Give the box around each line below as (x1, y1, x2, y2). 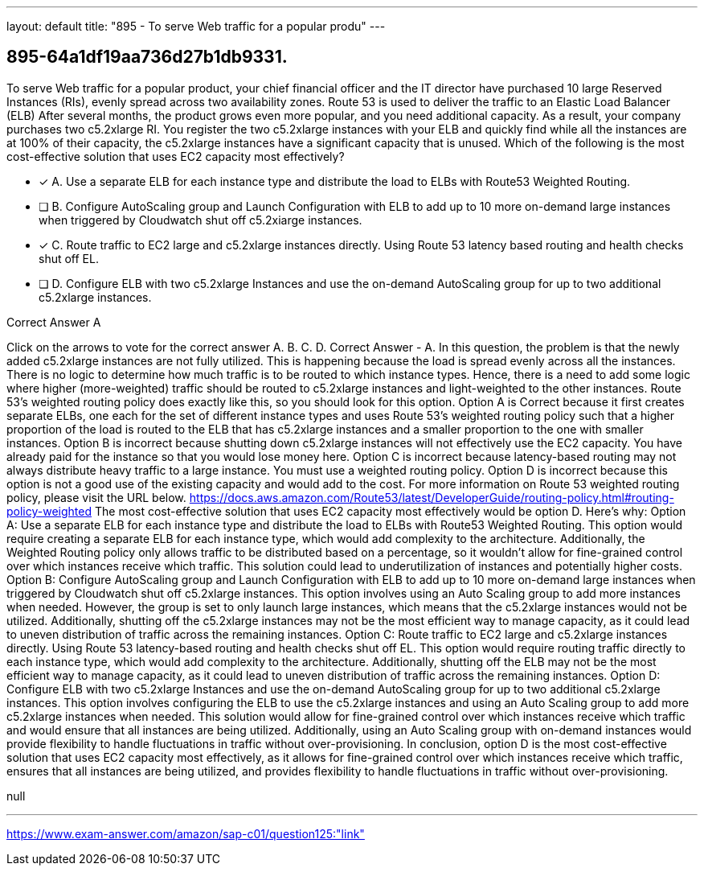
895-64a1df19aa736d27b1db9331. (6, 47, 288, 68)
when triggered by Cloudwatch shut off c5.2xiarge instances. (39, 212, 362, 227)
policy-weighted (6, 504, 92, 518)
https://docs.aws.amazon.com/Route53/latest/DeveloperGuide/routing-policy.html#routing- (189, 490, 674, 504)
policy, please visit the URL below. (6, 490, 186, 504)
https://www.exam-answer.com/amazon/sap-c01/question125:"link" (6, 826, 365, 841)
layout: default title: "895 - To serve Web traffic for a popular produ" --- (6, 19, 386, 33)
